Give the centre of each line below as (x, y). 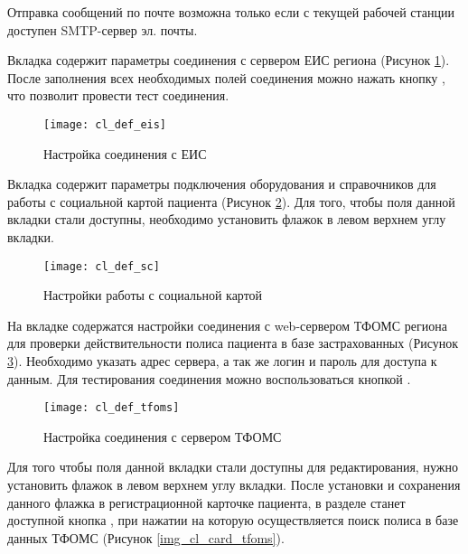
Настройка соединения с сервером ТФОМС (163, 436)
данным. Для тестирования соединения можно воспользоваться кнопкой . (209, 378)
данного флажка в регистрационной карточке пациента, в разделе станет (206, 502)
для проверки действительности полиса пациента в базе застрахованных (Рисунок (233, 343)
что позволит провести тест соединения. (118, 95)
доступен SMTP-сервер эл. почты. (103, 29)
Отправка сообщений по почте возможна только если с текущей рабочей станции (231, 12)
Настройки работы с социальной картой (153, 295)
